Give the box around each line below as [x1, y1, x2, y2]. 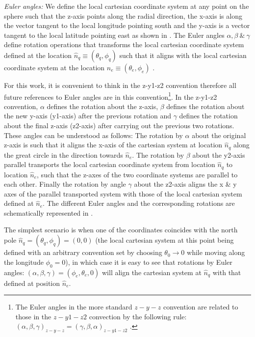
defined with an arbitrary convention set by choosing [4, 247, 162, 257]
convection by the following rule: [89, 311, 187, 321]
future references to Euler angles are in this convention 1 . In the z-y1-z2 [4, 90, 217, 102]
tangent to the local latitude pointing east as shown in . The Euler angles [4, 29, 225, 40]
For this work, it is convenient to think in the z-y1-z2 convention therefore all [4, 80, 236, 90]
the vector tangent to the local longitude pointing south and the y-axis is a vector [4, 20, 250, 30]
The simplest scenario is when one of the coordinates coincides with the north [4, 224, 238, 234]
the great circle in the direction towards [4, 149, 123, 160]
